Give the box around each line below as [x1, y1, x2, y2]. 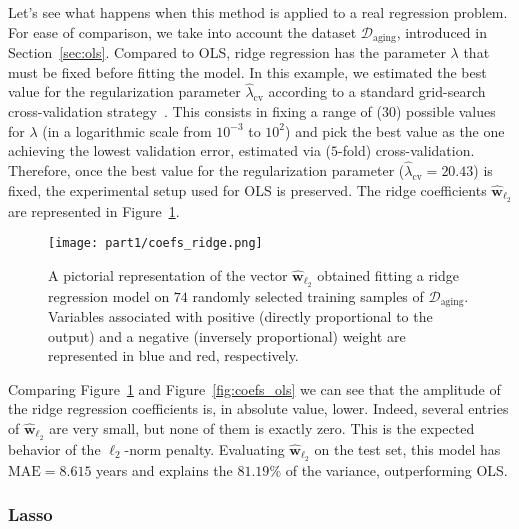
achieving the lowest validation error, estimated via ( [8, 140, 332, 161]
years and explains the [96, 459, 233, 480]
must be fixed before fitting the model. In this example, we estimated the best [8, 61, 487, 82]
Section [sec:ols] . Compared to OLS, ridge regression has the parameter [8, 42, 446, 63]
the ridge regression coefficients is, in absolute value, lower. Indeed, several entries [8, 398, 509, 419]
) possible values [396, 101, 496, 122]
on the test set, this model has [314, 438, 501, 459]
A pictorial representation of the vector [48, 264, 288, 285]
